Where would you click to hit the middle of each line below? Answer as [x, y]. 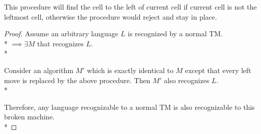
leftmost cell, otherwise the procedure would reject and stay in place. [111, 16]
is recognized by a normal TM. [175, 33]
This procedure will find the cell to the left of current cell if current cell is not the [130, 7]
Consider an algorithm [39, 70]
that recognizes [60, 43]
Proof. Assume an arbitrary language [61, 33]
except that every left [218, 70]
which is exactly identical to [130, 70]
